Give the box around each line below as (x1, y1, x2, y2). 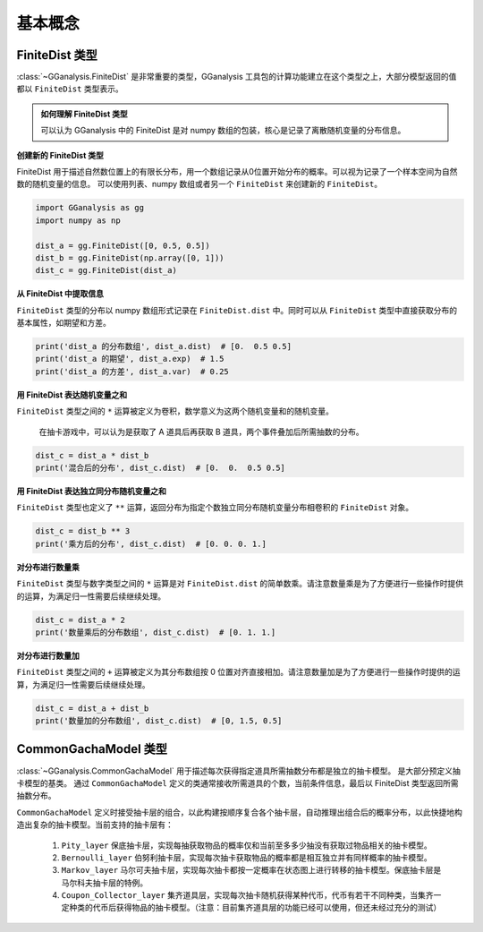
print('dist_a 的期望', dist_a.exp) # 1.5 (35, 354, 225, 364)
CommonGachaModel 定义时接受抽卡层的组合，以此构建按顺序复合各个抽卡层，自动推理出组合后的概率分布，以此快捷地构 (16, 807, 462, 817)
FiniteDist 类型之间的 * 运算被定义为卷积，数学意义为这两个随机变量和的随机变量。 (16, 406, 335, 416)
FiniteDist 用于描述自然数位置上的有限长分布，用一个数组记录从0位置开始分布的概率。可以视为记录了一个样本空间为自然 (16, 167, 458, 177)
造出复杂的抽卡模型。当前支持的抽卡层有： (16, 819, 174, 830)
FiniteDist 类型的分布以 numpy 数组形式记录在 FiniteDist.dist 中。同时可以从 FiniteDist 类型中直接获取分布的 (16, 304, 458, 315)
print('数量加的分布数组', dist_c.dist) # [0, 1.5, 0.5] (35, 716, 283, 726)
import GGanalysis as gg (35, 202, 145, 213)
